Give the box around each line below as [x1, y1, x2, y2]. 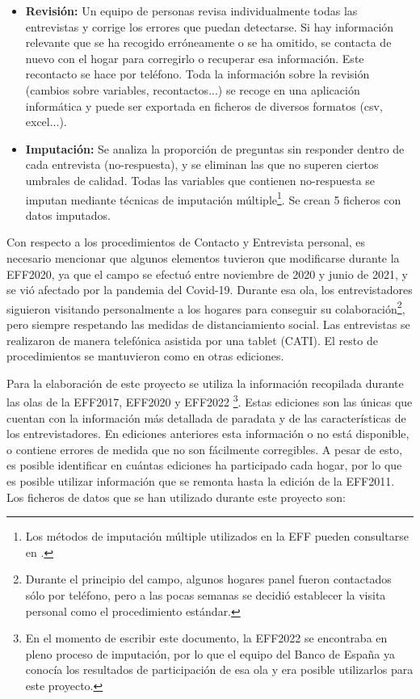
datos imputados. [25, 206, 111, 223]
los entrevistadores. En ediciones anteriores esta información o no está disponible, [6, 425, 409, 442]
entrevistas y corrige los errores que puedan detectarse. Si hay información [25, 18, 394, 35]
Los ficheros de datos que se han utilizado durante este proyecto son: [6, 488, 346, 505]
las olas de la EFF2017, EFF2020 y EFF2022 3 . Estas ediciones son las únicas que [6, 391, 413, 411]
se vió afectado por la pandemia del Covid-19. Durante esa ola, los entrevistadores [6, 281, 413, 298]
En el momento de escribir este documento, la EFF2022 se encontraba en [25, 630, 388, 646]
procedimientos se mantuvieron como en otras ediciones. [6, 347, 284, 364]
